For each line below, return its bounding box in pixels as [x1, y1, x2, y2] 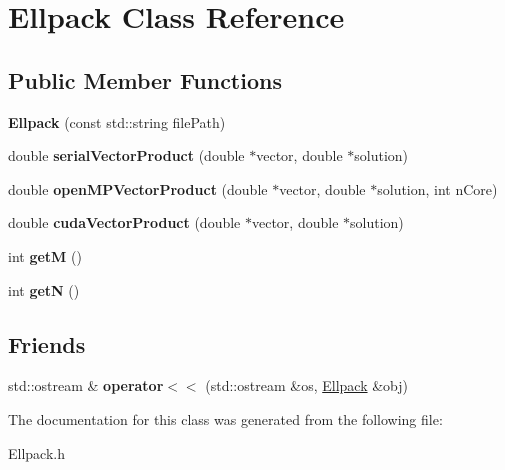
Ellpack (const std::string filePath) [8, 111, 226, 132]
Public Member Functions [8, 64, 282, 95]
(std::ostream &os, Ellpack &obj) [205, 375, 409, 396]
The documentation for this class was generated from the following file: [8, 408, 443, 429]
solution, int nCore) [377, 178, 498, 199]
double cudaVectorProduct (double [8, 212, 241, 233]
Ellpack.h [8, 442, 65, 463]
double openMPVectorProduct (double [8, 178, 268, 199]
